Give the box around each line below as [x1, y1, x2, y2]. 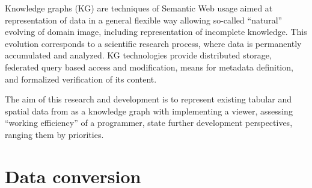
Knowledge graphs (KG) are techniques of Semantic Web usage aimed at [5, 2, 273, 14]
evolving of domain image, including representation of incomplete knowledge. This [5, 25, 307, 38]
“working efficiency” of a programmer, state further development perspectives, [5, 116, 293, 129]
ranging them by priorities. [5, 128, 104, 140]
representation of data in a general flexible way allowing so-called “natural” [5, 13, 283, 26]
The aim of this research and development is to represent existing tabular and [5, 93, 292, 105]
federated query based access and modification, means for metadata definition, [5, 60, 293, 73]
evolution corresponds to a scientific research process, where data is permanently [5, 37, 302, 49]
